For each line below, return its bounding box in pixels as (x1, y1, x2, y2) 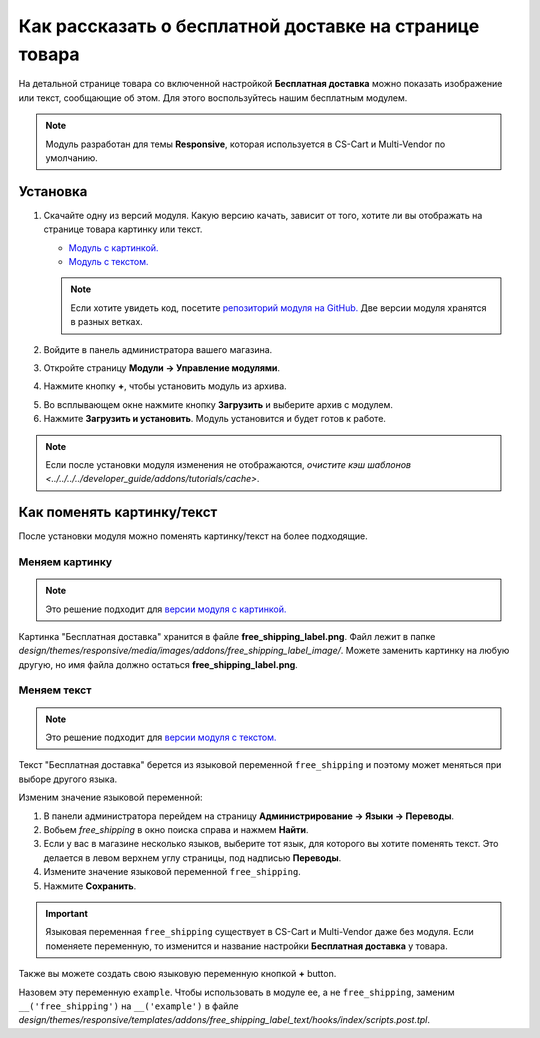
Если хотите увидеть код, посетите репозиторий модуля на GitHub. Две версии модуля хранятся (70, 301, 487, 314)
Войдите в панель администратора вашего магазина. (43, 343, 273, 355)
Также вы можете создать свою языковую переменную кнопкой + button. (18, 968, 337, 980)
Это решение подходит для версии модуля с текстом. (45, 731, 277, 744)
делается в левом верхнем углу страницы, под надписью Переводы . (43, 851, 342, 864)
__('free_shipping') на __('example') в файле (18, 1000, 239, 1012)
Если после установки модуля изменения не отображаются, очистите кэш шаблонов (45, 458, 412, 470)
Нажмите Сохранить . (43, 880, 137, 892)
